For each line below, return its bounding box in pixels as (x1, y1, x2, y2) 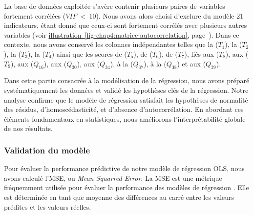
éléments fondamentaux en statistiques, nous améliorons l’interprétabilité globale (4, 113, 246, 124)
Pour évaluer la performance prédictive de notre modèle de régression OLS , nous (4, 163, 245, 173)
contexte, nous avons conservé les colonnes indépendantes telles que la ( (4, 39, 218, 49)
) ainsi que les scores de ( (51, 48, 127, 59)
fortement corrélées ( (4, 10, 66, 21)
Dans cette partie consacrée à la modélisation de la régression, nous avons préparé (4, 75, 250, 86)
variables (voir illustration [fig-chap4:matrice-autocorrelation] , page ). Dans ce (4, 29, 239, 40)
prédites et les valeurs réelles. (4, 201, 91, 212)
